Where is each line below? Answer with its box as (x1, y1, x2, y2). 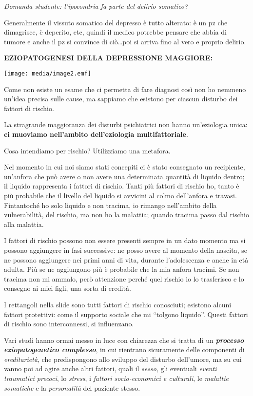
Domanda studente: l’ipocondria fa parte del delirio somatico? (4, 1, 188, 11)
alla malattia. (4, 219, 44, 229)
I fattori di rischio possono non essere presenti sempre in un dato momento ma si (4, 235, 246, 245)
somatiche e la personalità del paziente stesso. (4, 382, 140, 393)
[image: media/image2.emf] (4, 70, 91, 77)
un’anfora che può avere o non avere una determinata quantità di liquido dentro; (4, 171, 245, 181)
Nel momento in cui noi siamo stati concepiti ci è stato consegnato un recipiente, (4, 162, 245, 172)
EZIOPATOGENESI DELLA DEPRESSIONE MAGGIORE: (4, 53, 213, 63)
